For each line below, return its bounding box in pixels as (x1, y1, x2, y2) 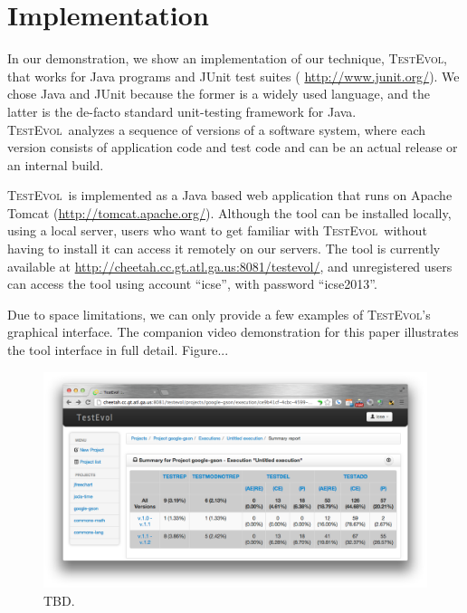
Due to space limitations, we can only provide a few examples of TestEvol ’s (7, 304, 431, 323)
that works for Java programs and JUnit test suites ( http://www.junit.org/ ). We (7, 66, 460, 85)
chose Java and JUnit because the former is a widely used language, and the (7, 84, 431, 103)
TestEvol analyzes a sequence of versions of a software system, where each (7, 120, 425, 139)
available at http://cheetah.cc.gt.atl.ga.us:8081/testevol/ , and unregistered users (7, 256, 453, 275)
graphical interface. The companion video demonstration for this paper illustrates (7, 322, 459, 341)
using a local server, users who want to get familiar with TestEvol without (7, 221, 427, 240)
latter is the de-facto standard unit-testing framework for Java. (7, 101, 357, 120)
